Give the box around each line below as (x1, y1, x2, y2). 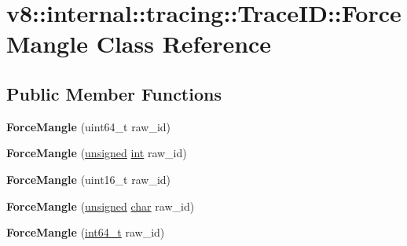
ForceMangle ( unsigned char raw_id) (6, 197, 195, 214)
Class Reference (96, 28, 272, 60)
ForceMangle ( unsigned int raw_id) (6, 145, 187, 161)
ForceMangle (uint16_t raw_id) (6, 171, 171, 187)
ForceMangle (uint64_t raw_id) (6, 118, 171, 134)
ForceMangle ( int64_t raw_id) (6, 224, 165, 240)
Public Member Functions (6, 81, 222, 105)
